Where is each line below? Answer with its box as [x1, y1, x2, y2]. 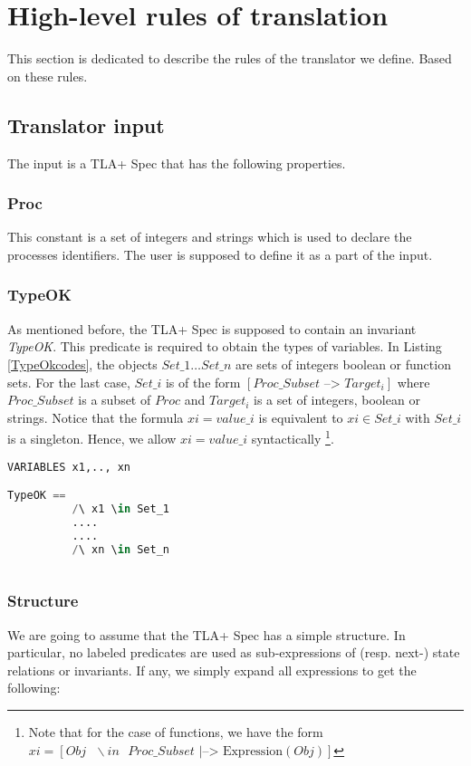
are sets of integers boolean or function [235, 354, 451, 373]
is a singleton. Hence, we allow [7, 428, 177, 447]
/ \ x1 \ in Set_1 [72, 502, 169, 515]
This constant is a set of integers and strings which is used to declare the [7, 227, 412, 246]
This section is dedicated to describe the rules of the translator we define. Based [7, 49, 452, 68]
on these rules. [7, 66, 88, 85]
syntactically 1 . [251, 426, 334, 447]
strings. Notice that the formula [7, 407, 184, 426]
